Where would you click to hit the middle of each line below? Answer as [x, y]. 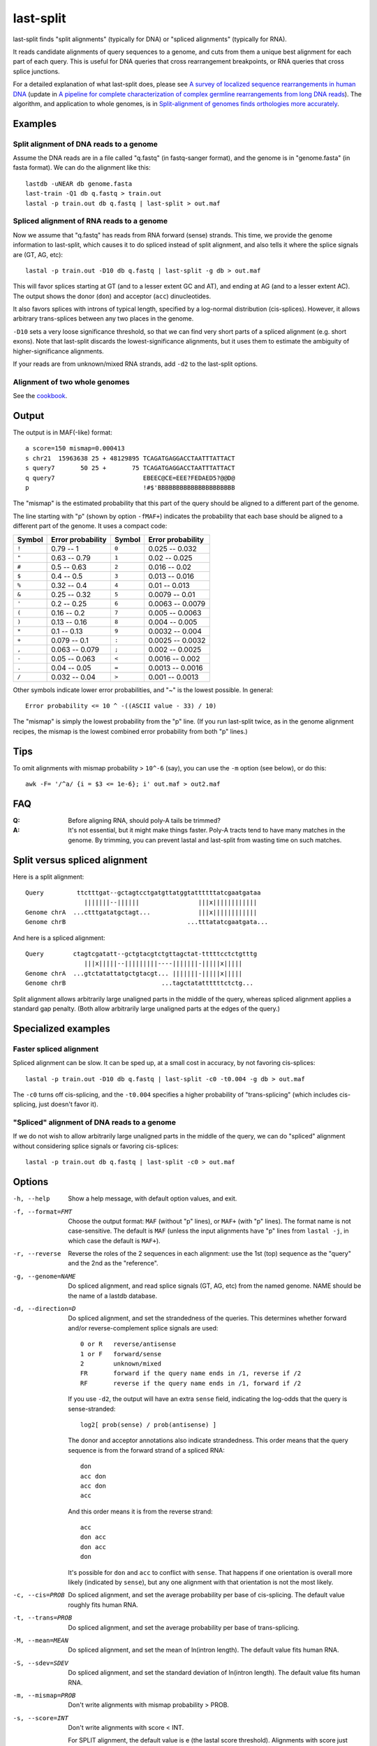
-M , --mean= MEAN [41, 1640]
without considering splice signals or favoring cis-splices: [96, 1146]
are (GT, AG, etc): [38, 254]
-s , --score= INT [41, 1718]
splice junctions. [36, 71]
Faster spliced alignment [56, 1049]
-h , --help [31, 1199]
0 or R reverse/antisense [128, 1344]
